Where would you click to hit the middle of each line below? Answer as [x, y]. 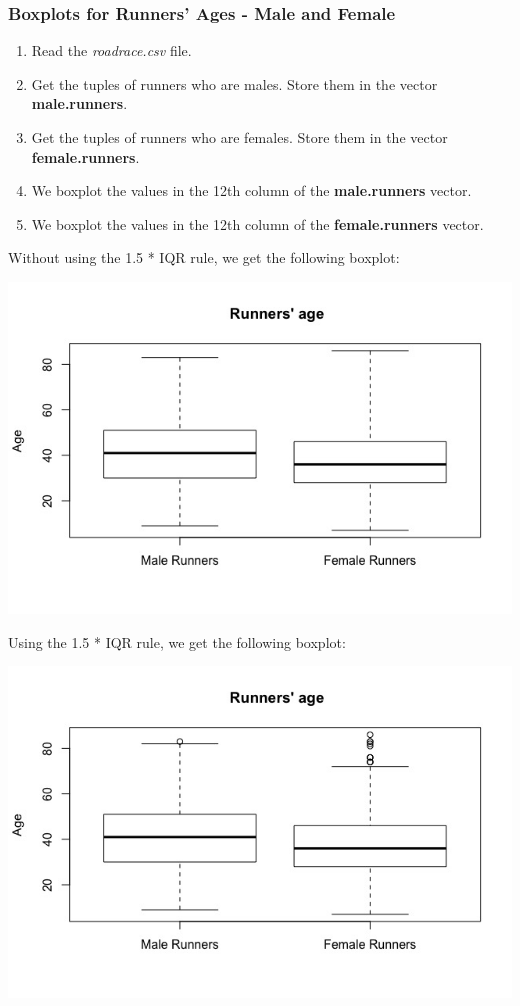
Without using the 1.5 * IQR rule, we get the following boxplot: [204, 257]
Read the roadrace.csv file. [111, 50]
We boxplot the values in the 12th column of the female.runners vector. [257, 223]
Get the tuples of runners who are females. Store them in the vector [239, 137]
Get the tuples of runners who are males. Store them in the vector [234, 83]
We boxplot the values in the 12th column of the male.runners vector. [251, 190]
